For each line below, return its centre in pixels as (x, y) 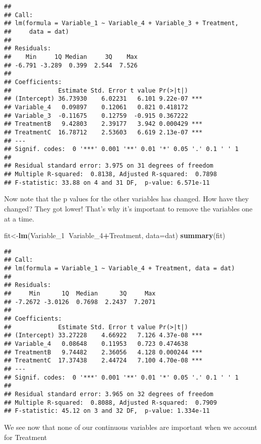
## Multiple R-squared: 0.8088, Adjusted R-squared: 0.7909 (111, 402)
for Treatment (26, 437)
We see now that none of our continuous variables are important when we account (131, 427)
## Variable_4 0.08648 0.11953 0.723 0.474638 (96, 344)
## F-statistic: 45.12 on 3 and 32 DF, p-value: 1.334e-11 (107, 411)
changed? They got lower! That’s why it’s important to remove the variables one (128, 209)
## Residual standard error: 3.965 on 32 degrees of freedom (109, 394)
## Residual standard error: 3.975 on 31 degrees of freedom (109, 166)
